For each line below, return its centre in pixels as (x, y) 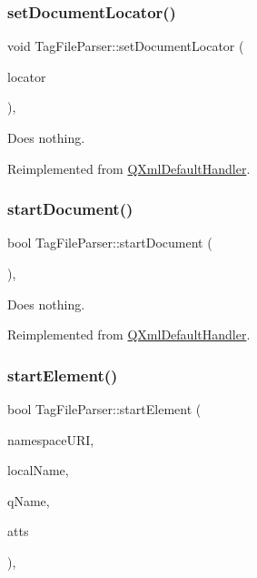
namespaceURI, (51, 439)
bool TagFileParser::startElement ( (104, 409)
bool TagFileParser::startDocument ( (110, 243)
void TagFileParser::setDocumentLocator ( (126, 46)
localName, (38, 470)
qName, (29, 500)
